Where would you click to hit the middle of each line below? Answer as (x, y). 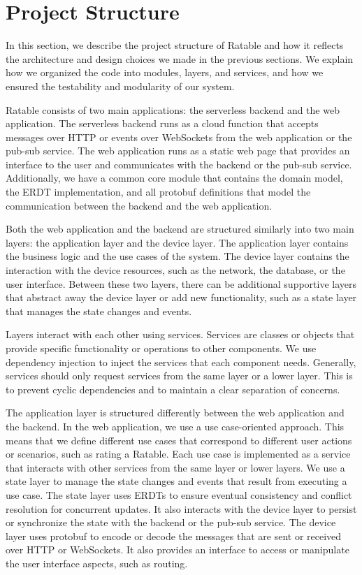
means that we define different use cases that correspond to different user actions (179, 440)
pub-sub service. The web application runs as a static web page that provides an (178, 151)
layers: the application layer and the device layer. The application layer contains (177, 242)
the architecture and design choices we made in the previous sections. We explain (180, 58)
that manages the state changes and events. (99, 311)
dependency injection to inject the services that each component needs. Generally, (181, 362)
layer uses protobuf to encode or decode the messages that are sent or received (174, 536)
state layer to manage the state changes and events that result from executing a (176, 481)
